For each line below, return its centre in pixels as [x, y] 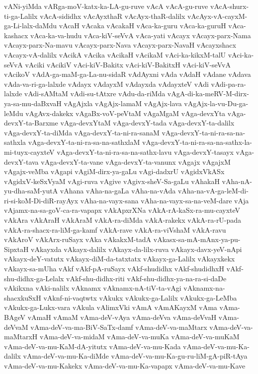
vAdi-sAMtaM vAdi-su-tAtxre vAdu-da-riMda [95, 93]
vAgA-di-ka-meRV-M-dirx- [208, 93]
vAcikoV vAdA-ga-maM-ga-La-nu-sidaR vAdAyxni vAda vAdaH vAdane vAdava [128, 74]
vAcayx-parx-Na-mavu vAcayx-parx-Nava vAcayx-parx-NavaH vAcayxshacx [120, 45]
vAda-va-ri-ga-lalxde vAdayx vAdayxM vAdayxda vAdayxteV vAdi [106, 84]
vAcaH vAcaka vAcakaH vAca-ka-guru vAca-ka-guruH [142, 26]
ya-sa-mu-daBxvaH [33, 103]
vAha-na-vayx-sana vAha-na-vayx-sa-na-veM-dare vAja [165, 200]
